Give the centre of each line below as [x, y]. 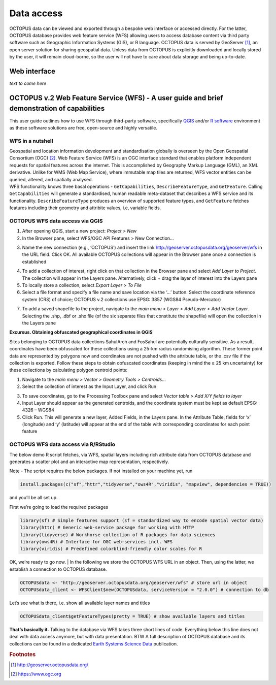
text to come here [28, 83]
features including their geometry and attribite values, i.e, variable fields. [85, 208]
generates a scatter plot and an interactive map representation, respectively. [89, 462]
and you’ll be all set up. [33, 498]
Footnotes [23, 654]
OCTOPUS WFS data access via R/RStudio [62, 444]
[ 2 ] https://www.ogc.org [36, 674]
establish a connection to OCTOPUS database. [58, 569]
